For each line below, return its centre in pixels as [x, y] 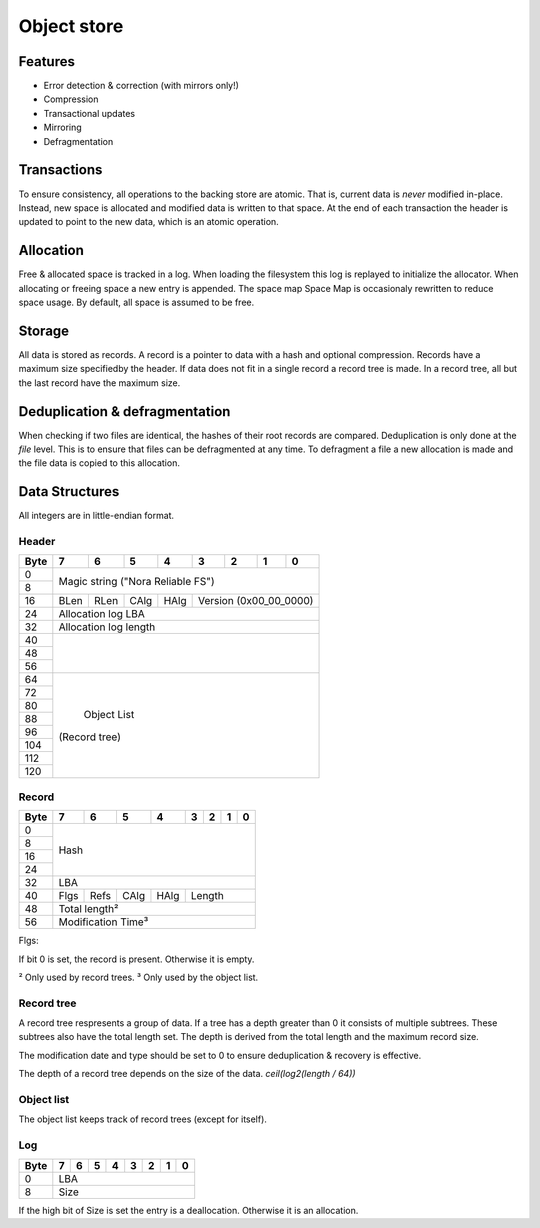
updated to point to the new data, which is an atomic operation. [148, 222]
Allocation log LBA [101, 614]
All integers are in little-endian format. [96, 516]
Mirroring [62, 127]
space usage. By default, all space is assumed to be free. [136, 302]
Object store [71, 26]
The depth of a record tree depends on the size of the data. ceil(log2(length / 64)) [187, 1074]
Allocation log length [107, 627]
